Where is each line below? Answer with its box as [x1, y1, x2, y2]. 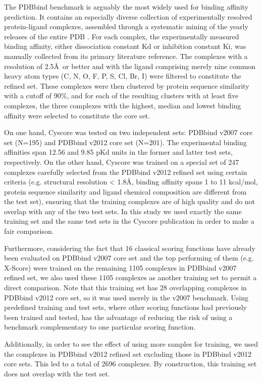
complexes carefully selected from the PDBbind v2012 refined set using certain [4, 166, 247, 177]
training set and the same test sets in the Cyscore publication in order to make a [4, 216, 254, 226]
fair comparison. [4, 226, 54, 236]
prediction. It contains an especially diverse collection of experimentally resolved [4, 11, 252, 22]
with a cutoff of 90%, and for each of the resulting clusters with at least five [4, 90, 239, 101]
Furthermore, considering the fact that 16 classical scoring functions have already [4, 242, 255, 253]
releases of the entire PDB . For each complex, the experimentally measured [4, 31, 239, 41]
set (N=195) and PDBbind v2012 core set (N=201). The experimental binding [4, 137, 247, 147]
